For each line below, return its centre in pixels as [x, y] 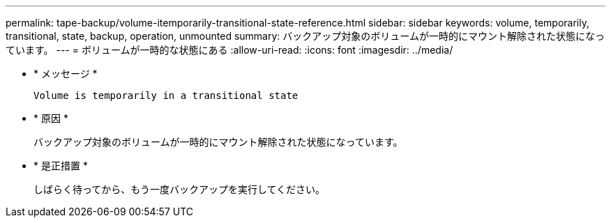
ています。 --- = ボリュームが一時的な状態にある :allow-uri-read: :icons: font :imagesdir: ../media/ [229, 50]
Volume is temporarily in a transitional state [166, 95]
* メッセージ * [66, 74]
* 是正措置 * [61, 166]
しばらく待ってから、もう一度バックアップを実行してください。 [180, 189]
